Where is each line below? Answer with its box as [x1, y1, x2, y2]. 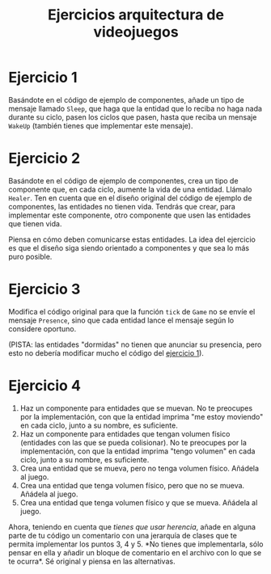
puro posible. [8, 251, 53, 261]
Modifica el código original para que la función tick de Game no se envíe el [8, 306, 256, 316]
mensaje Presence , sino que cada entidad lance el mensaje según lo [8, 315, 235, 325]
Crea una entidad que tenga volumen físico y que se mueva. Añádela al [19, 497, 258, 507]
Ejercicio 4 [8, 377, 81, 395]
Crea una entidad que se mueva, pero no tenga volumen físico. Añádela [19, 463, 260, 473]
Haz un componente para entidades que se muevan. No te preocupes [19, 403, 253, 413]
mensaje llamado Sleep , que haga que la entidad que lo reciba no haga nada [8, 103, 263, 113]
